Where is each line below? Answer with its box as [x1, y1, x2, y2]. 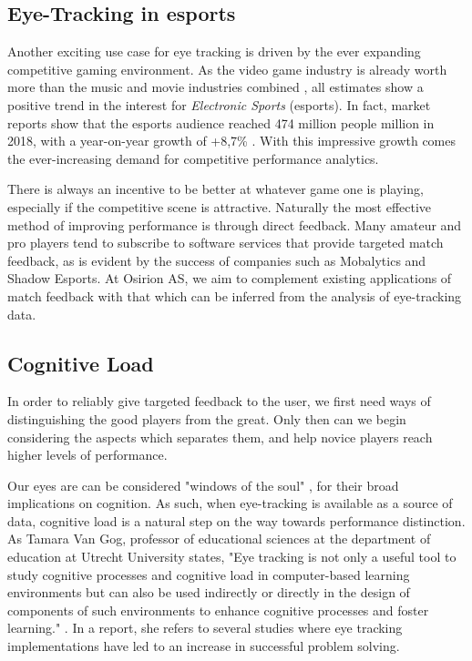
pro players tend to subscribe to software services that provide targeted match [7, 233, 444, 252]
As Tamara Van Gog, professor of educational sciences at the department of [7, 529, 431, 548]
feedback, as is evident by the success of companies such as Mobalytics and [7, 250, 426, 269]
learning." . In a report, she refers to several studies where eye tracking [7, 618, 403, 637]
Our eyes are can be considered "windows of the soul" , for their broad [7, 475, 399, 494]
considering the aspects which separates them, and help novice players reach [7, 427, 433, 446]
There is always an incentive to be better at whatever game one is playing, [7, 179, 424, 198]
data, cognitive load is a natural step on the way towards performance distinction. [7, 511, 466, 530]
